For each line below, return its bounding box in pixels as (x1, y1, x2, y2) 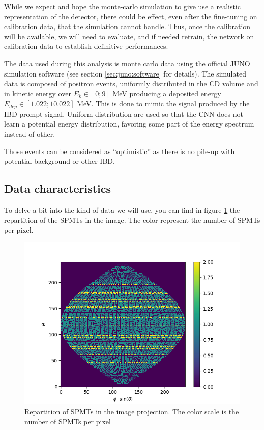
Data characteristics (4, 181, 111, 196)
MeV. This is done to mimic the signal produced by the (77, 98, 250, 109)
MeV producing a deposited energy (112, 88, 221, 98)
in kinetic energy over (4, 88, 71, 98)
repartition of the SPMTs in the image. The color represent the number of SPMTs (4, 214, 260, 225)
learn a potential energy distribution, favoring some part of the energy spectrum (4, 118, 254, 129)
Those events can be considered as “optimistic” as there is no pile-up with (4, 145, 235, 156)
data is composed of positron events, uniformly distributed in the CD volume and (4, 78, 258, 89)
